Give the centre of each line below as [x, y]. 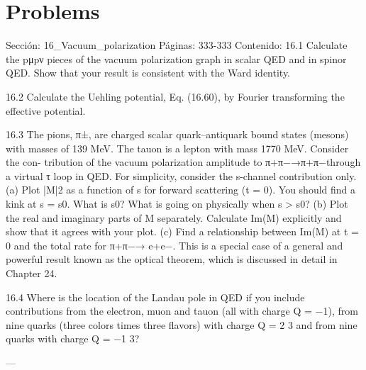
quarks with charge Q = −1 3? [73, 338]
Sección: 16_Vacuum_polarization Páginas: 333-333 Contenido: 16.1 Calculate [177, 45]
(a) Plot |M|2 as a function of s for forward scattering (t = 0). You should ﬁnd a [181, 190]
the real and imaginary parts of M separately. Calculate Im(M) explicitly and [174, 217]
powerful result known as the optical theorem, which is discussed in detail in [172, 259]
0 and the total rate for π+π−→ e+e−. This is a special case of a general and [174, 245]
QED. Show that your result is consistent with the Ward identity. [148, 73]
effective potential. [46, 110]
